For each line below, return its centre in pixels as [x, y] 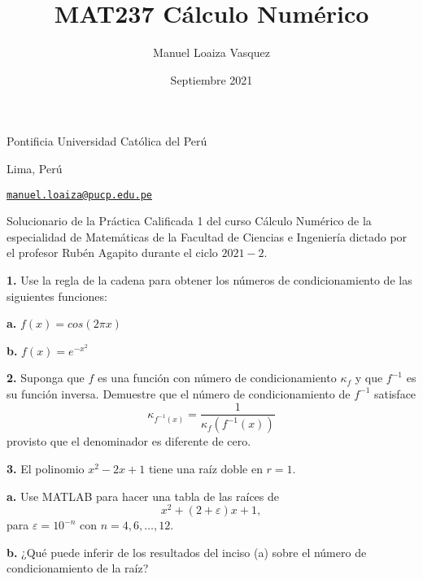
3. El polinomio [46, 468]
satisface [395, 393]
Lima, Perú [35, 168]
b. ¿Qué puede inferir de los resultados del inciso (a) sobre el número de [187, 552]
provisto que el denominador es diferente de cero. [129, 441]
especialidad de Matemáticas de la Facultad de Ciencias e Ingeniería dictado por [207, 236]
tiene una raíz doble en [205, 468]
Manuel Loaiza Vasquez [211, 52]
